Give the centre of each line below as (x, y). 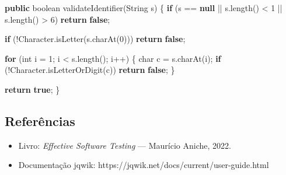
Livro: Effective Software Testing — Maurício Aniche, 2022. (125, 145)
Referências (40, 120)
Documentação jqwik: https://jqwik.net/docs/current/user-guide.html (144, 165)
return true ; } (32, 89)
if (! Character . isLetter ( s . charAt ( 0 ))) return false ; (95, 39)
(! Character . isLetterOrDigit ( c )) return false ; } (90, 70)
